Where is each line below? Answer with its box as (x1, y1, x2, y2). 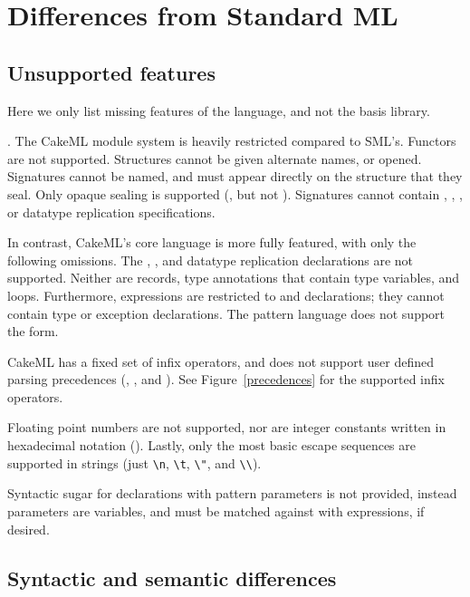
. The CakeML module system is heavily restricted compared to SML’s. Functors (7, 131, 456, 150)
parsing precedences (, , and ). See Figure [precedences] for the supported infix (7, 370, 445, 389)
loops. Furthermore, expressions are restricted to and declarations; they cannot (7, 285, 445, 304)
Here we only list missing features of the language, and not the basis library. (7, 101, 430, 120)
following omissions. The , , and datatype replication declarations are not (7, 250, 414, 269)
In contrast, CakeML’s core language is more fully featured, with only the (7, 233, 417, 252)
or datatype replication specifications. (7, 202, 216, 221)
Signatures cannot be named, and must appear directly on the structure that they (7, 167, 463, 186)
